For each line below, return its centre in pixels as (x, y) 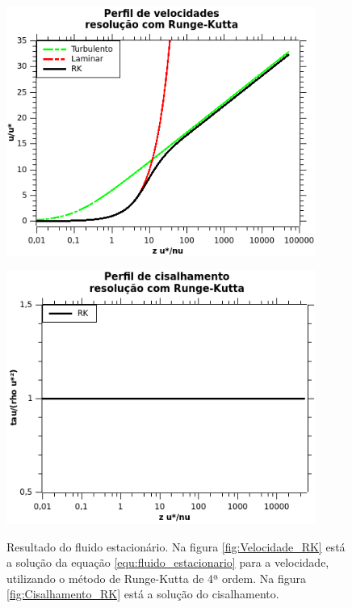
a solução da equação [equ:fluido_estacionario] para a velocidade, (168, 562)
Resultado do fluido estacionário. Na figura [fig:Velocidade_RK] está (176, 546)
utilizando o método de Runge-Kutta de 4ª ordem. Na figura (156, 578)
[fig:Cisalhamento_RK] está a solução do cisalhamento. (143, 594)
